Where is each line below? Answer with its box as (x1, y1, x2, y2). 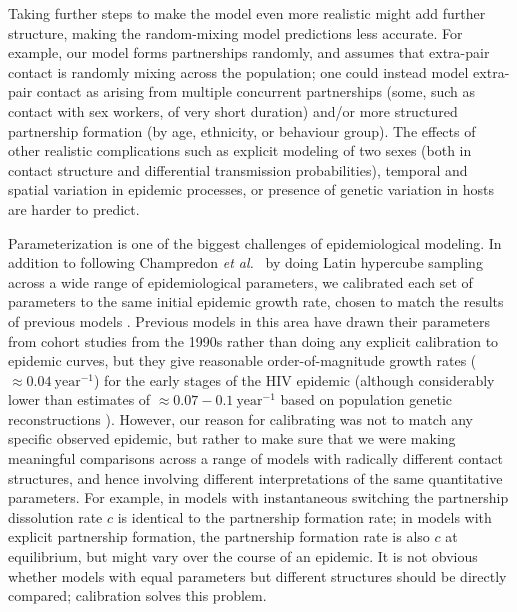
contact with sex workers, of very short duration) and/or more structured (8, 100, 458, 121)
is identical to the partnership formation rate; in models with (117, 506, 492, 527)
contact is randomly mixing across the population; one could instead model (8, 61, 469, 82)
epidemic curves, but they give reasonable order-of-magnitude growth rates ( (8, 350, 477, 371)
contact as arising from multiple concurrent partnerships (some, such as (36, 81, 476, 102)
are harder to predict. (8, 198, 140, 219)
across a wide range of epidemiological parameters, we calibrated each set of (8, 271, 473, 292)
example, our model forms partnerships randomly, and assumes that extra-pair (8, 42, 490, 63)
